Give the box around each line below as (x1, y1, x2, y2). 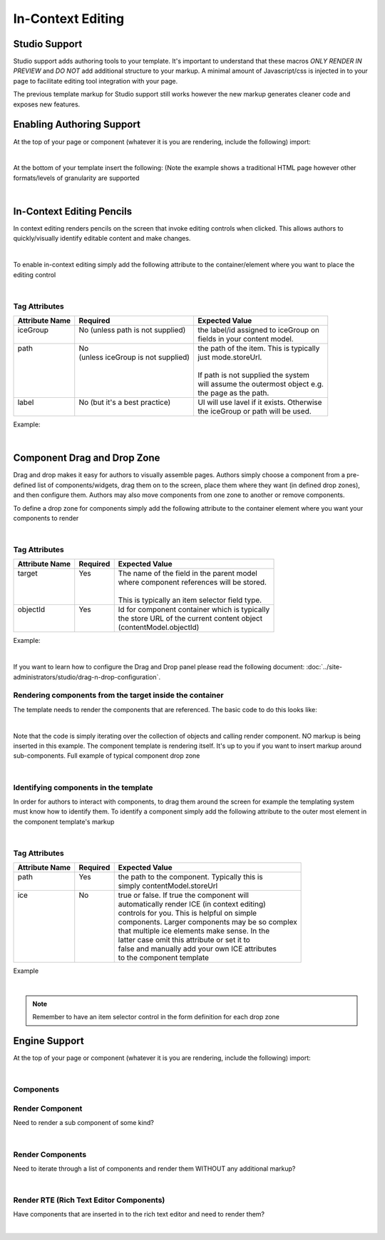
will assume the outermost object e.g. (197, 379, 324, 389)
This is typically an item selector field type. (118, 595, 262, 605)
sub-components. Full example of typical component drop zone (13, 751, 200, 760)
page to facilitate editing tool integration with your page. (13, 76, 178, 85)
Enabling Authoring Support (13, 119, 140, 131)
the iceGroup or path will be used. (197, 406, 312, 416)
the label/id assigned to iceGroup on (197, 325, 320, 335)
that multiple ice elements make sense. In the (118, 926, 270, 936)
